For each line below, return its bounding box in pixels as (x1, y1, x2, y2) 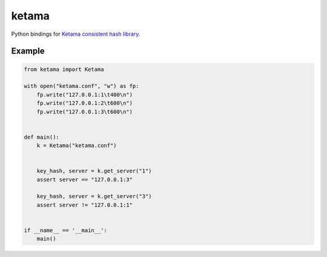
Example (11, 46, 45, 56)
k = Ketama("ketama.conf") (36, 142, 117, 149)
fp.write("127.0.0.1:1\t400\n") (36, 91, 133, 98)
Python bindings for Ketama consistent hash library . (11, 30, 140, 38)
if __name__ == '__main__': (24, 227, 107, 233)
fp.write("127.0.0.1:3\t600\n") (36, 108, 133, 115)
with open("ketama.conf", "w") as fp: (24, 82, 139, 90)
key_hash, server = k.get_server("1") (36, 167, 152, 175)
